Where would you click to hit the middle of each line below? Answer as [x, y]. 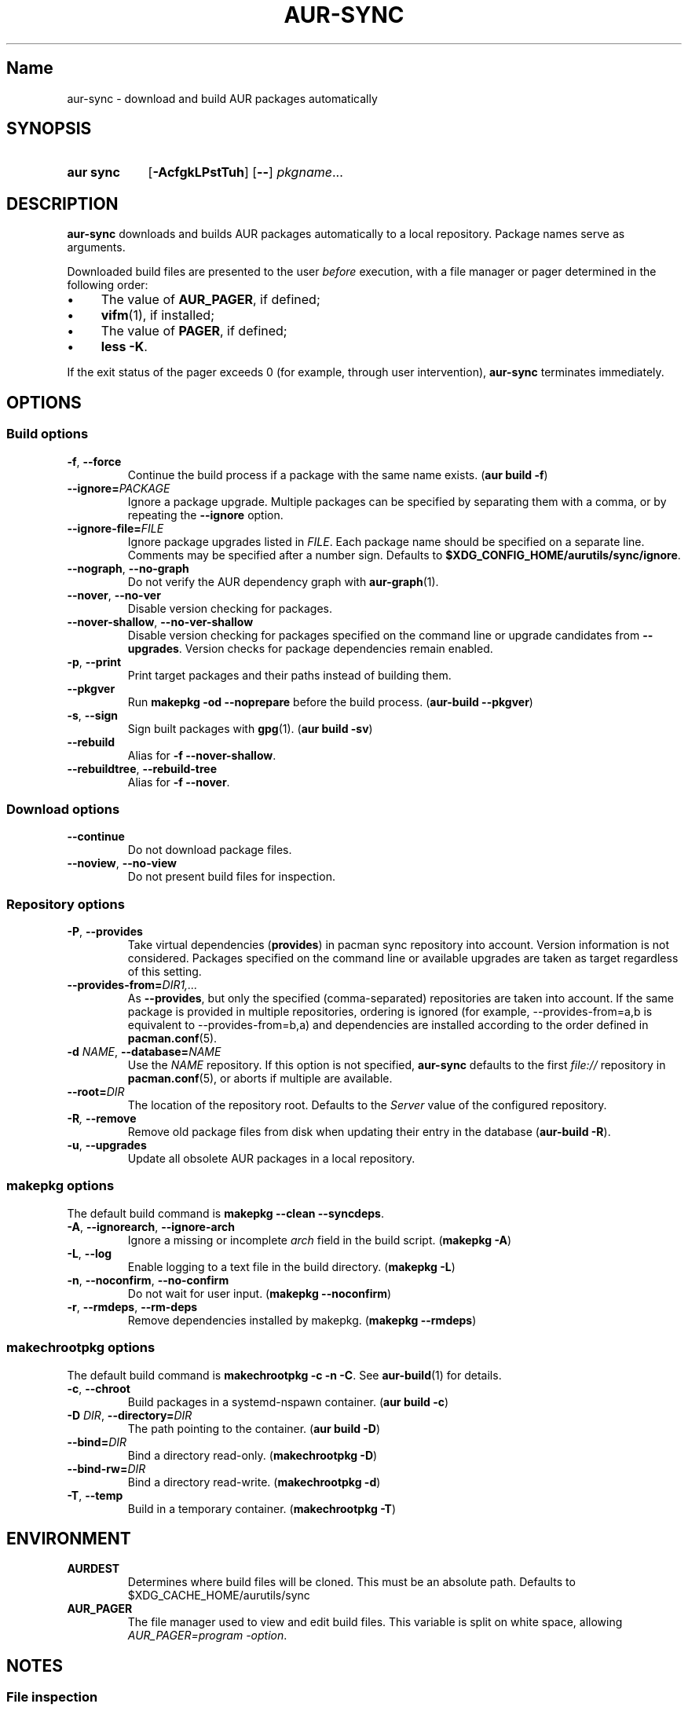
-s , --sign [93, 715]
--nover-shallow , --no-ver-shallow [160, 621]
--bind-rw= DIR [106, 1468]
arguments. [96, 247]
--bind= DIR [97, 1442]
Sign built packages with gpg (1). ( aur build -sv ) [250, 728]
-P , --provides [105, 931]
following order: [108, 285]
